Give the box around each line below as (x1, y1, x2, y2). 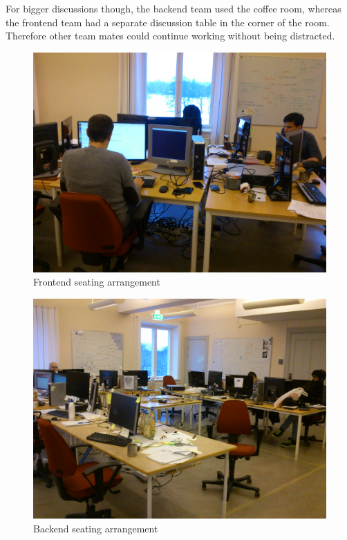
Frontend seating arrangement (33, 274, 160, 289)
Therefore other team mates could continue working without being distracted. (6, 28, 335, 43)
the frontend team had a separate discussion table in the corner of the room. (6, 15, 330, 29)
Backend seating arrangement (33, 521, 158, 535)
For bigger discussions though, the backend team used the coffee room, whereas (6, 1, 341, 15)
